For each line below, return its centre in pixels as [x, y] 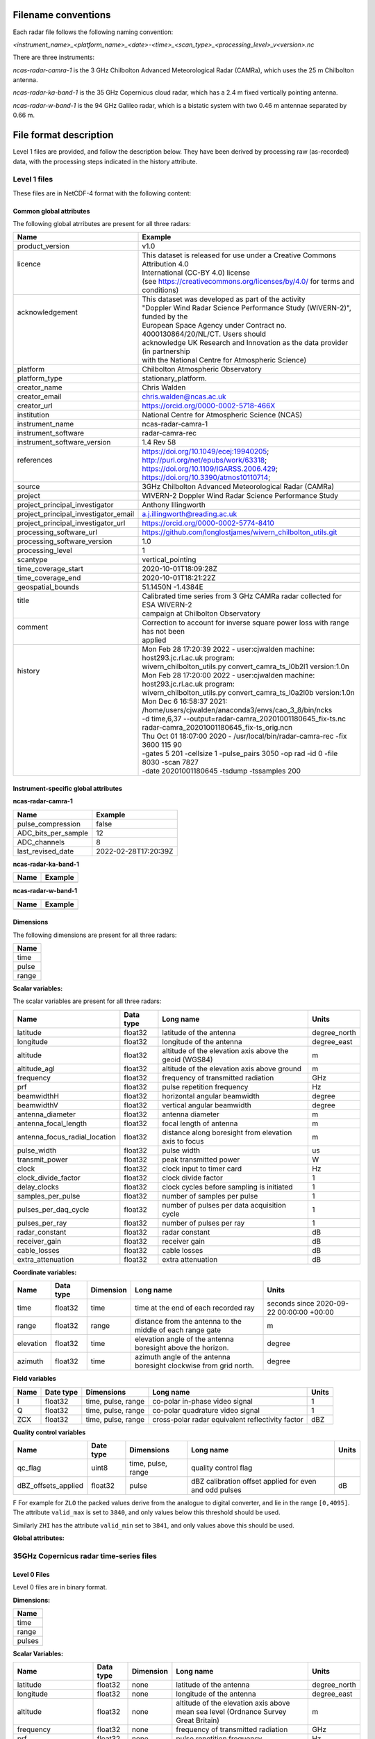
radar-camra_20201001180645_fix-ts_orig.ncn [217, 728]
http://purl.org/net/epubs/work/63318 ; [205, 460]
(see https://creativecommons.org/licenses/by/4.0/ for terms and [248, 282]
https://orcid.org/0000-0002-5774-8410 [208, 523]
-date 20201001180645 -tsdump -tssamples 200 [222, 771]
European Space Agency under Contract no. [215, 326]
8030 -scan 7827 [170, 762]
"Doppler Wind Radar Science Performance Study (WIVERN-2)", [247, 308]
